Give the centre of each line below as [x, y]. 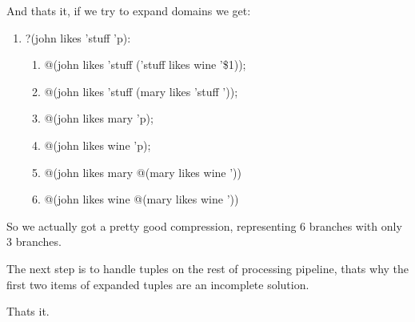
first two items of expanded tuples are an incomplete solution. [158, 284]
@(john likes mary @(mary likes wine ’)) [143, 172]
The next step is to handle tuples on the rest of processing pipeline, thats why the [208, 268]
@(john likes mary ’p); [99, 118]
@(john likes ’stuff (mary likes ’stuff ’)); [141, 91]
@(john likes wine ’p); [98, 145]
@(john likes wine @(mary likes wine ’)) [142, 199]
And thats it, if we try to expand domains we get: [129, 10]
